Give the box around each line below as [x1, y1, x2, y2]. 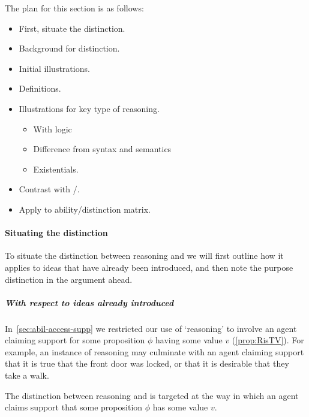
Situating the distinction [5, 226, 108, 239]
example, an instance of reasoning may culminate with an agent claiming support [5, 345, 304, 358]
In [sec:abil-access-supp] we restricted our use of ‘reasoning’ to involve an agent [5, 322, 297, 334]
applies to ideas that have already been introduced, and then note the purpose [5, 261, 293, 273]
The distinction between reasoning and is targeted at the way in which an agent [5, 389, 299, 401]
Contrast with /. [19, 183, 80, 195]
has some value [152, 401, 208, 413]
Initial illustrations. [19, 62, 90, 74]
